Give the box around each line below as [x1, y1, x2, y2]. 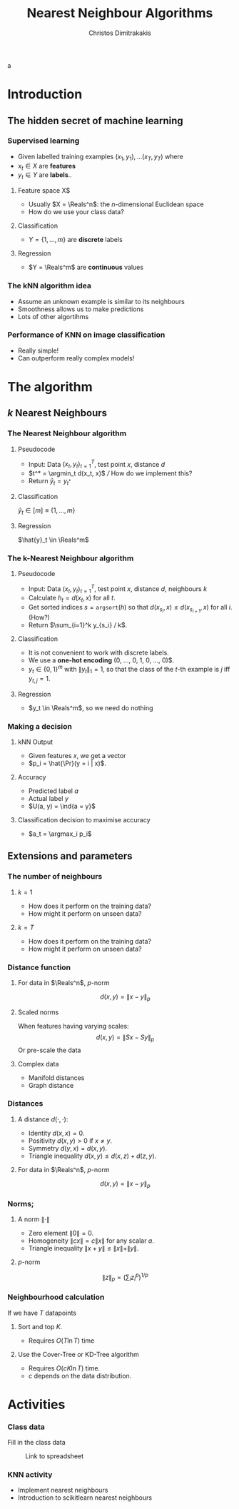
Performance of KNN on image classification [7, 330, 166, 340]
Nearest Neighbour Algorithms [26, 5, 213, 21]
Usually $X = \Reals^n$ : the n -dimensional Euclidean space [28, 200, 204, 208]
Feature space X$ [17, 186, 71, 195]
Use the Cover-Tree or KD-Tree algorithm [17, 1350, 139, 1358]
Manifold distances [28, 1073, 85, 1082]
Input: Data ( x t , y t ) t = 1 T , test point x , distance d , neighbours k [28, 583, 208, 595]
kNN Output [17, 737, 54, 746]
